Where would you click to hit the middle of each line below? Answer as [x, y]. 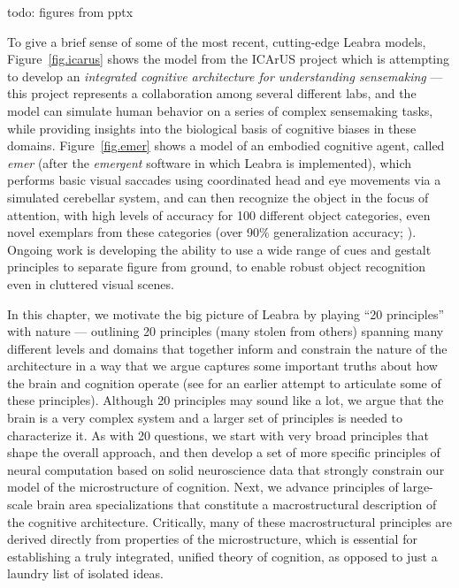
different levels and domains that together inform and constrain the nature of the [227, 348]
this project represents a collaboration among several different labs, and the [212, 93]
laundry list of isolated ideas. [85, 573]
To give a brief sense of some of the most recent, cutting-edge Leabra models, [217, 41]
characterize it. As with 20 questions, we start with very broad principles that [218, 435]
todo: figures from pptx [70, 11]
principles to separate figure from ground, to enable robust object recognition [217, 267]
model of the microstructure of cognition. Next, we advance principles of [203, 487]
